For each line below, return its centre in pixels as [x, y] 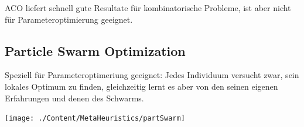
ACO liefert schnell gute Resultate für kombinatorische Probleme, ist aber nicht [148, 8]
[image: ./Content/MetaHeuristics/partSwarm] [95, 119]
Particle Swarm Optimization [95, 50]
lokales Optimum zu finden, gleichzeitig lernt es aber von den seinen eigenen [141, 86]
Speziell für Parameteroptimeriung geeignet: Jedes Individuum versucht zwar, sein [152, 75]
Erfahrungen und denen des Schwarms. [74, 98]
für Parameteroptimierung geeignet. [69, 19]
